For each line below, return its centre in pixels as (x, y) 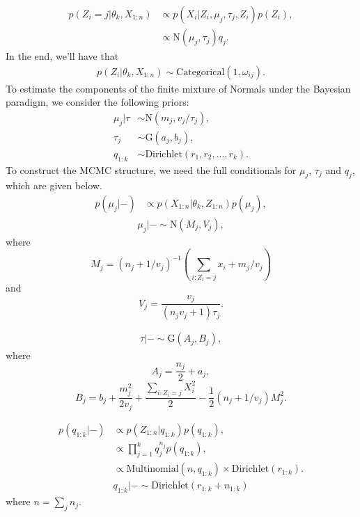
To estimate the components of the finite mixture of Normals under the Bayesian (178, 88)
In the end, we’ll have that (62, 56)
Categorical (201, 72)
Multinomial (152, 469)
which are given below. (54, 185)
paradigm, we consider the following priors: (97, 102)
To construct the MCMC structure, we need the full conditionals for (151, 169)
